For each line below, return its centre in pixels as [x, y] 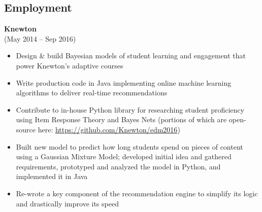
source [26, 129]
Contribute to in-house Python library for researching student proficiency [130, 109]
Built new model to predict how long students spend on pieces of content [129, 146]
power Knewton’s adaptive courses [70, 65]
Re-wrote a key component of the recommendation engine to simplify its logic [137, 193]
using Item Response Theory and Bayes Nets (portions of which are [121, 119]
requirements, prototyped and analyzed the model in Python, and [118, 166]
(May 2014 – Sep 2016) [40, 38]
